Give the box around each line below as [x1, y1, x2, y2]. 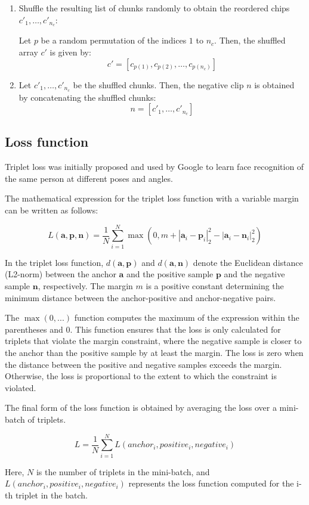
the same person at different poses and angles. [5, 172, 173, 184]
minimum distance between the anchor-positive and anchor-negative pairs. [5, 291, 276, 303]
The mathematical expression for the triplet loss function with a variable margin [5, 192, 299, 205]
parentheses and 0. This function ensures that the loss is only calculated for [5, 323, 281, 335]
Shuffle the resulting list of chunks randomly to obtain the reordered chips [18, 2, 290, 14]
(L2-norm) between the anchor [5, 268, 116, 280]
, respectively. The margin [38, 279, 133, 292]
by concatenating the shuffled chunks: [18, 91, 156, 103]
